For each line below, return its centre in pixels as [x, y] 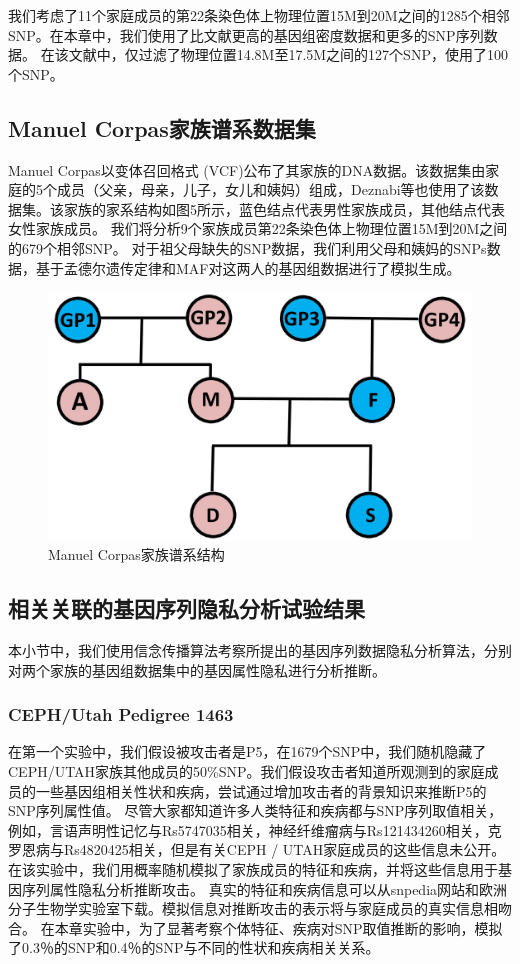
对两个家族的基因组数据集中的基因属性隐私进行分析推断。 [197, 669]
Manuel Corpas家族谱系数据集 [162, 127]
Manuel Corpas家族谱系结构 [136, 554]
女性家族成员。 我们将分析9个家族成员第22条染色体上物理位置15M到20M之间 [258, 228]
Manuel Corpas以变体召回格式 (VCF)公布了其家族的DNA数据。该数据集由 [247, 169]
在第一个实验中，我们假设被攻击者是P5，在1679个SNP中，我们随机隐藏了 [247, 751]
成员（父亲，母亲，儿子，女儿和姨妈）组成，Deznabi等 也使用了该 [270, 189]
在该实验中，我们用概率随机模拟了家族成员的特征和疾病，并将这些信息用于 [253, 868]
